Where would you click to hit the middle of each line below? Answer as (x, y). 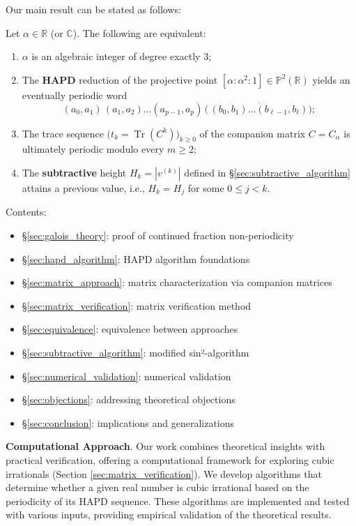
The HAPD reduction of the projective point (120, 79)
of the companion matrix (253, 133)
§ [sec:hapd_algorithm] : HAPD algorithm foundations (136, 258)
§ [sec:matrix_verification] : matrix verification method (137, 305)
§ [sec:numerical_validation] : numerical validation (126, 376)
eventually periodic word (75, 95)
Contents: (26, 212)
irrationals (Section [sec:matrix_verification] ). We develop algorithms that (164, 473)
